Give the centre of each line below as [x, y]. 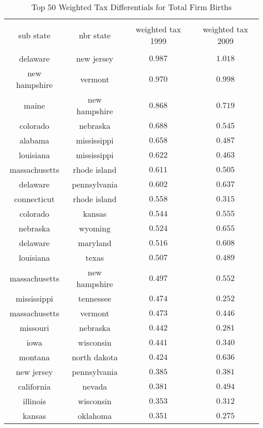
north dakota [95, 357]
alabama [34, 140]
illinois [34, 401]
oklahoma [95, 416]
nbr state [95, 35]
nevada [95, 386]
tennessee [95, 298]
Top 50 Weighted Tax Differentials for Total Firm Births [131, 7]
